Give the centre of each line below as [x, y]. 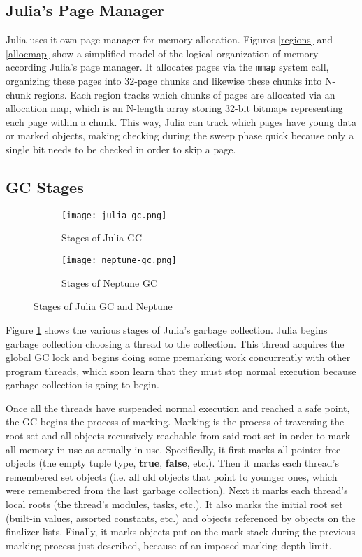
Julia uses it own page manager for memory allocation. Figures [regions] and [169, 40]
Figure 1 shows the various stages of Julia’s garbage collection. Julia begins [167, 329]
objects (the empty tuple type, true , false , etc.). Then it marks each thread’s [172, 463]
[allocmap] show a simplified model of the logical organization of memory [162, 53]
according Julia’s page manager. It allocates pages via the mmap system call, [167, 67]
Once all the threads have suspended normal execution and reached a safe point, [178, 408]
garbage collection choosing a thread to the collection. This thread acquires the [175, 343]
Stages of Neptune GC [110, 282]
